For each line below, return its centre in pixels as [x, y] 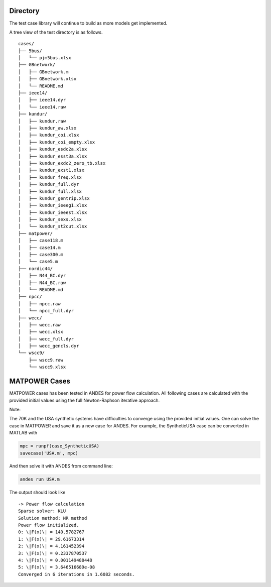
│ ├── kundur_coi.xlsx [49, 135]
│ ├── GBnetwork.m [43, 72]
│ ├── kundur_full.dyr [49, 184]
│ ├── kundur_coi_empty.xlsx [57, 142]
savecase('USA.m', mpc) [49, 453]
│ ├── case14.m [39, 248]
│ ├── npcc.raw [39, 304]
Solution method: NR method [53, 518]
